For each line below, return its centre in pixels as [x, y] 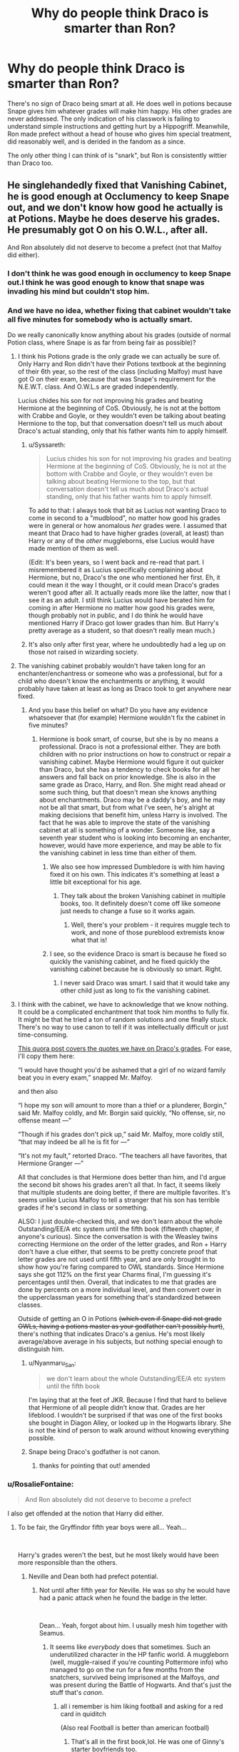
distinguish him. [41, 1349]
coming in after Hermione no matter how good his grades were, [122, 607]
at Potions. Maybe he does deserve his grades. [114, 219]
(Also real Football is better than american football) [135, 1728]
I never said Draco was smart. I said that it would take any [145, 982]
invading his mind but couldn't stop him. [78, 291]
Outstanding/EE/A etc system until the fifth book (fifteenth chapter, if [118, 1229]
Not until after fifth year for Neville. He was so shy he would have [134, 1591]
